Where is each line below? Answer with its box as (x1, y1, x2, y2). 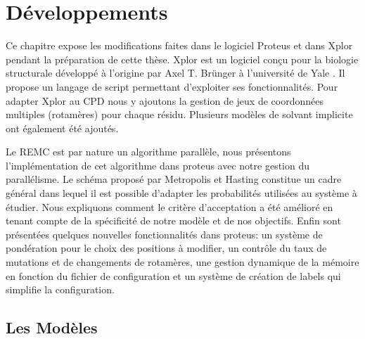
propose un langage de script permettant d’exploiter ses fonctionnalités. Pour (6, 79, 338, 94)
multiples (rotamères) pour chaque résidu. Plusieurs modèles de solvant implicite (6, 107, 353, 122)
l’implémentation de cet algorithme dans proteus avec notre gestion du (6, 158, 309, 172)
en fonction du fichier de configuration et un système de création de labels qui (6, 268, 341, 283)
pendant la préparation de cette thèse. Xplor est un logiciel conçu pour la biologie (6, 51, 359, 66)
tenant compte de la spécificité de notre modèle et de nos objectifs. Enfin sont (6, 213, 341, 228)
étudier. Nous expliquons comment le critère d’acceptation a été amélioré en (6, 199, 333, 214)
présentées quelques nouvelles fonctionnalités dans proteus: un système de (6, 226, 323, 241)
